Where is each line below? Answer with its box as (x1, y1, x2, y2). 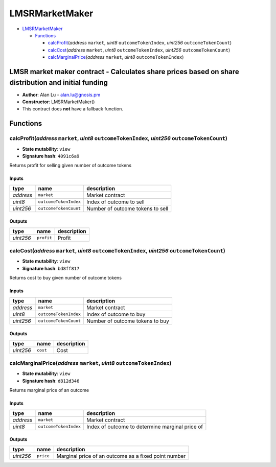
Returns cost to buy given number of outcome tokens (9, 275, 122, 281)
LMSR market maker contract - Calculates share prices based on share (9, 67, 240, 76)
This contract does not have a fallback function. (22, 106, 124, 112)
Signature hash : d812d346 (22, 378, 80, 384)
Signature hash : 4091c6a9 (22, 153, 80, 159)
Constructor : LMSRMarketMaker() (22, 99, 95, 105)
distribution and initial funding (9, 78, 108, 87)
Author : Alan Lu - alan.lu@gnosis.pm (22, 91, 101, 98)
